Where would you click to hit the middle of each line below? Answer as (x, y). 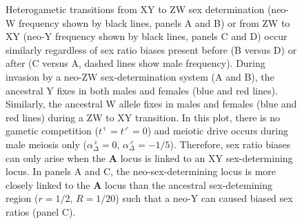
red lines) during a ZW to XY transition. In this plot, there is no (143, 117)
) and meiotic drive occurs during (218, 131)
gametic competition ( (52, 131)
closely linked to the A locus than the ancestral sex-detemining (139, 184)
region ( (22, 198)
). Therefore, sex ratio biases (230, 144)
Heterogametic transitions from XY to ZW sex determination (135, 9)
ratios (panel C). (41, 211)
